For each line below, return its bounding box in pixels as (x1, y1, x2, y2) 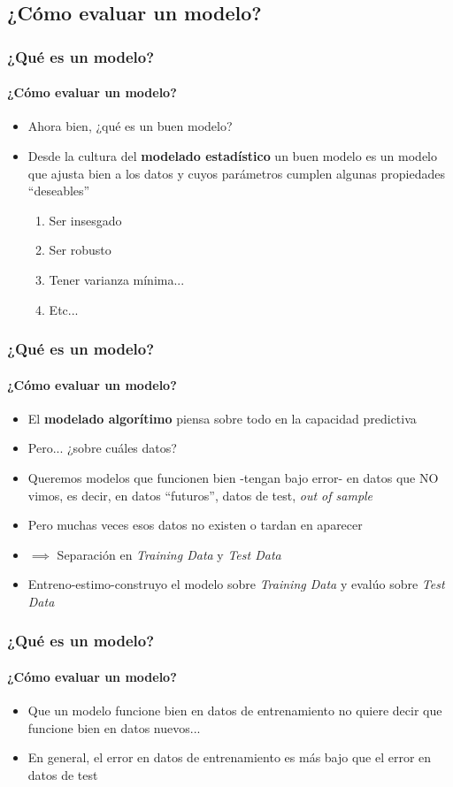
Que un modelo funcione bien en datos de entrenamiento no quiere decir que (27, 701, 442, 720)
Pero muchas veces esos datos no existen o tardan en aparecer (27, 516, 363, 534)
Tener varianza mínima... (49, 270, 185, 288)
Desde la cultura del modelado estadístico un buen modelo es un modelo (27, 147, 437, 165)
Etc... (49, 300, 79, 318)
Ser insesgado (49, 210, 122, 229)
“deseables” (27, 181, 90, 200)
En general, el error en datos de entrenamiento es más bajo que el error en (27, 748, 432, 767)
